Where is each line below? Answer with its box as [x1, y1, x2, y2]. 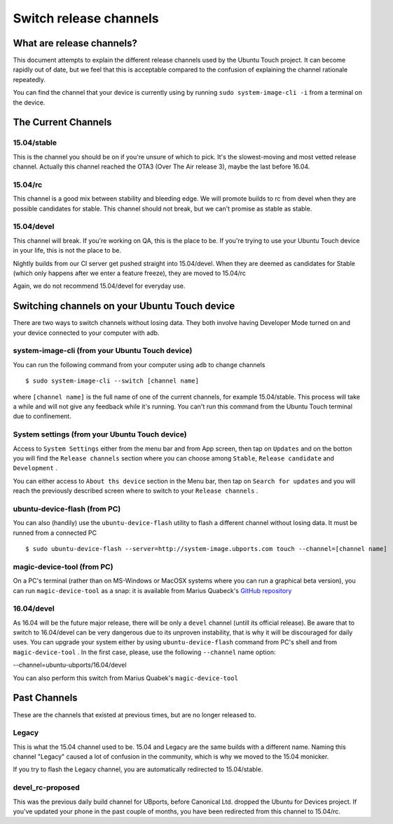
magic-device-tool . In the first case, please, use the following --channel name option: [13, 648, 276, 656]
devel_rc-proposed [13, 783, 80, 792]
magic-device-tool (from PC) [13, 561, 113, 571]
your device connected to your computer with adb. [13, 328, 160, 337]
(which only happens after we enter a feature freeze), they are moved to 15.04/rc [13, 269, 247, 277]
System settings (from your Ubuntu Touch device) [13, 430, 187, 439]
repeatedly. [13, 75, 46, 84]
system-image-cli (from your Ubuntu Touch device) [13, 346, 193, 356]
